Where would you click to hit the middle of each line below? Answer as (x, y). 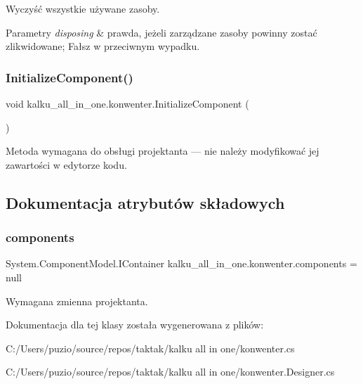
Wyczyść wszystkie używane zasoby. (83, 8)
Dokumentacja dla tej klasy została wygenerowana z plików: (135, 325)
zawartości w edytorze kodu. (66, 164)
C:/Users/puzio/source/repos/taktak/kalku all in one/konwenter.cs (150, 348)
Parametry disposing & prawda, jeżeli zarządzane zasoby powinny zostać (161, 32)
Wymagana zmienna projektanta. (77, 301)
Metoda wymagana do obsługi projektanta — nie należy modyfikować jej (163, 151)
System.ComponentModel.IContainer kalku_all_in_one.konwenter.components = (181, 263)
